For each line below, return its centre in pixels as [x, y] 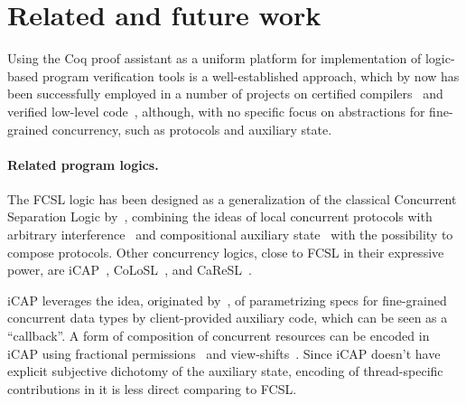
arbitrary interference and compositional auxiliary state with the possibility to [230, 235]
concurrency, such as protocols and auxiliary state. [192, 129]
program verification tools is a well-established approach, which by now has [251, 75]
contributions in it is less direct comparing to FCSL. [152, 388]
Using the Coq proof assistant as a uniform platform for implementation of [214, 58]
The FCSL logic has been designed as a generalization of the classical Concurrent [232, 198]
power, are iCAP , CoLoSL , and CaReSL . [130, 270]
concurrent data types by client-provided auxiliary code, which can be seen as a [228, 318]
